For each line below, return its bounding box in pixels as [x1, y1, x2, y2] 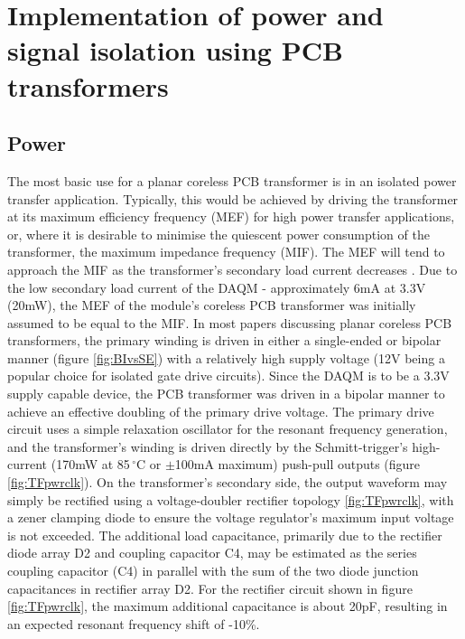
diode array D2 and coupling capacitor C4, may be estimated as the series [7, 543, 417, 562]
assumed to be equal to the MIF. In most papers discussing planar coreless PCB [7, 313, 452, 332]
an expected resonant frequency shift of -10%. [7, 614, 260, 633]
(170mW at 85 [51, 455, 130, 474]
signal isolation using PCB [7, 32, 343, 69]
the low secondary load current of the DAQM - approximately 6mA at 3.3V [7, 277, 426, 296]
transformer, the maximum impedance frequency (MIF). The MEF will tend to [7, 242, 445, 261]
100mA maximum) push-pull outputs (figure [174, 455, 421, 474]
